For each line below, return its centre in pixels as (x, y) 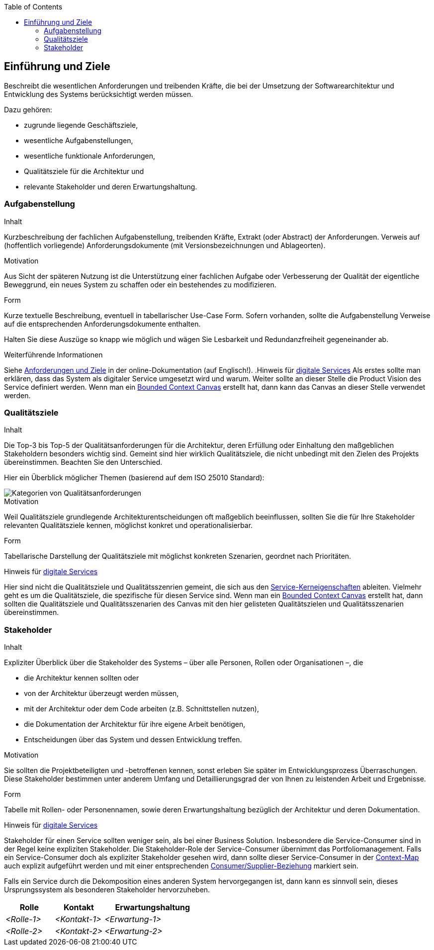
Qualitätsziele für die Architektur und (84, 171)
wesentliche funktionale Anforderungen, (90, 156)
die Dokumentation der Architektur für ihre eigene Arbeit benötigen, (135, 724)
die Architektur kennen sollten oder (82, 678)
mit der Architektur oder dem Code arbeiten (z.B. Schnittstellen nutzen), (142, 709)
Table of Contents (33, 7)
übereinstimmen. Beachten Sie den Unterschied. (83, 462)
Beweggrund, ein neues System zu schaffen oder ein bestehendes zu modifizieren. (140, 284)
